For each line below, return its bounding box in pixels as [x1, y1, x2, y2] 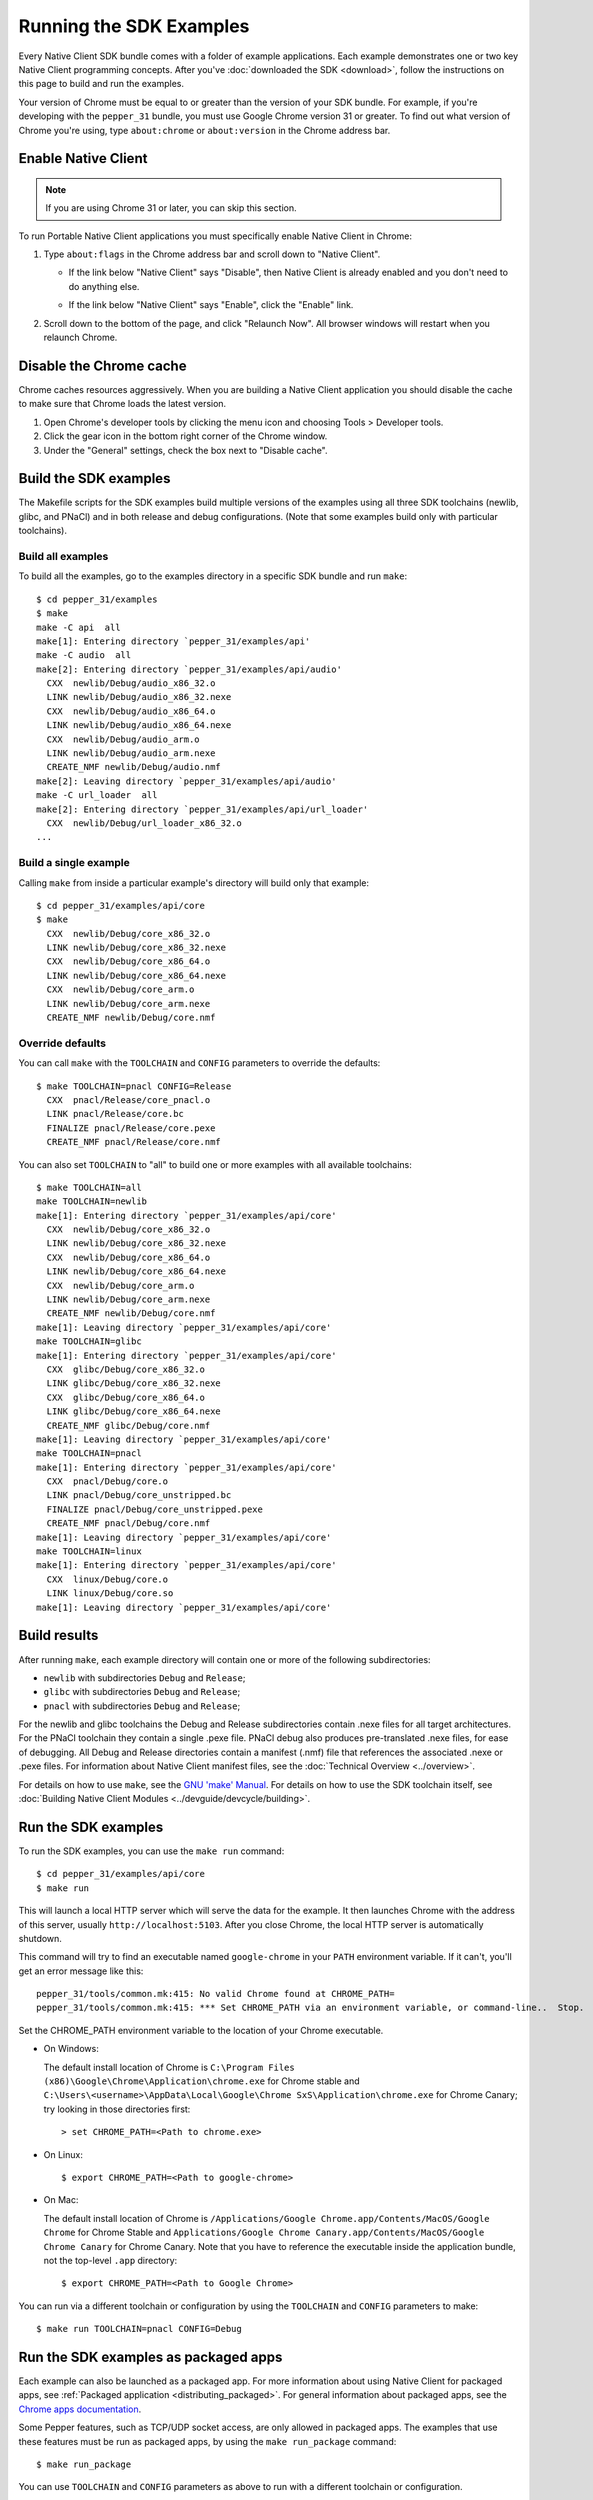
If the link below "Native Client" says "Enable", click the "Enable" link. [68, 299, 354, 311]
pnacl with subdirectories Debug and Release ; [43, 1700, 241, 1712]
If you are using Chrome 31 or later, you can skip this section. [45, 202, 297, 214]
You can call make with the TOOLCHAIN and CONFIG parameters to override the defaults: [18, 1057, 381, 1069]
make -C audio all [36, 650, 132, 661]
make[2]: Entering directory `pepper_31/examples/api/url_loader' [36, 803, 369, 815]
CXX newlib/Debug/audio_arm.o [46, 733, 200, 745]
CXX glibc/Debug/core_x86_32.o [46, 1363, 205, 1375]
